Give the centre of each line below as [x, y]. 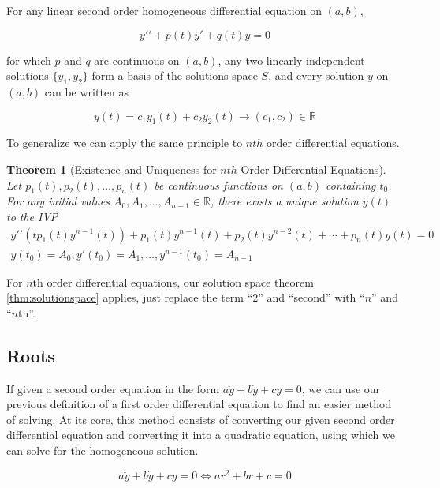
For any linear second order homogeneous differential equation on [164, 10]
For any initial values [58, 201]
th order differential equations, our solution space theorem [173, 282]
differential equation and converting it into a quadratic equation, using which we [201, 435]
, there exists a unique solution [285, 201]
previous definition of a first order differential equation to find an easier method [199, 404]
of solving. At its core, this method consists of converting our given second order [201, 419]
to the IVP [32, 216]
